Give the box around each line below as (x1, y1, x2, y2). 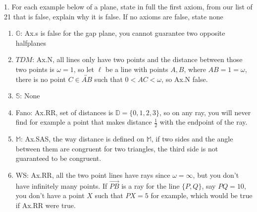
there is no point (15, 73, 66, 84)
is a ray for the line (121, 180, 180, 191)
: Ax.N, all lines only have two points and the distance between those (32, 54, 243, 65)
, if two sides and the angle (151, 134, 233, 144)
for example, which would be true (151, 190, 253, 201)
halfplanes (15, 37, 46, 48)
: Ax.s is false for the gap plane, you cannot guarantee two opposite (20, 28, 225, 38)
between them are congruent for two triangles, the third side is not (15, 143, 218, 153)
